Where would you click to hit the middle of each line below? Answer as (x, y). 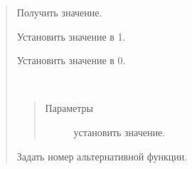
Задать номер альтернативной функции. (102, 156)
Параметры (69, 108)
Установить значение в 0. (71, 60)
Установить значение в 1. (71, 36)
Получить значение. (59, 12)
